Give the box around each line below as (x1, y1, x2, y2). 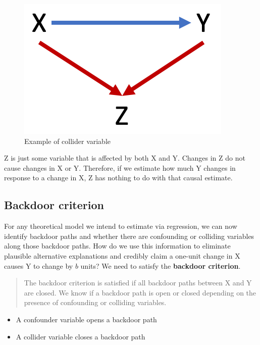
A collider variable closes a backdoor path (16, 331, 145, 341)
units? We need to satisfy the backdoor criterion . (80, 260, 241, 271)
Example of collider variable (24, 135, 111, 146)
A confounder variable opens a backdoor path (16, 314, 157, 324)
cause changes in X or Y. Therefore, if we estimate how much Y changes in (4, 162, 236, 173)
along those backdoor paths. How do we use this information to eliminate (4, 240, 231, 251)
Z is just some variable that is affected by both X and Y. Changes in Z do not (4, 153, 245, 163)
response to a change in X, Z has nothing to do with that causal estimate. (4, 172, 233, 183)
